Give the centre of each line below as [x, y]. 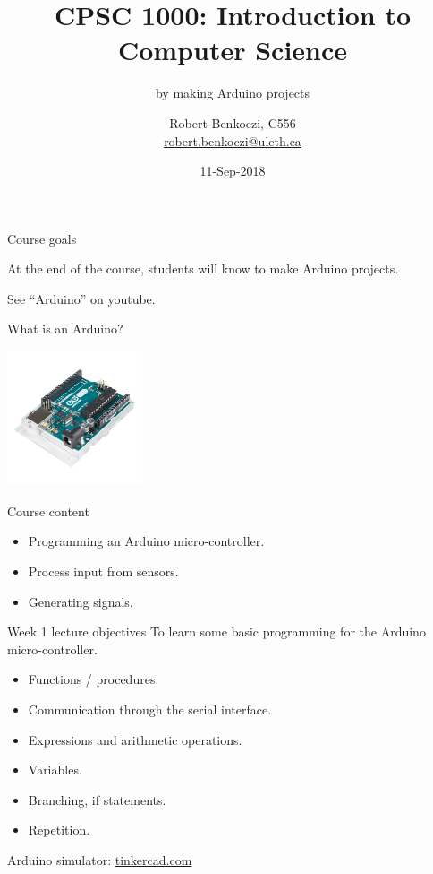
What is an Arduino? [65, 329]
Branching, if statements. [97, 799]
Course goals [42, 238]
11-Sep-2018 [233, 171]
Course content [48, 511]
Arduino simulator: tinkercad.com [100, 859]
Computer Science [233, 50]
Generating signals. [81, 601]
